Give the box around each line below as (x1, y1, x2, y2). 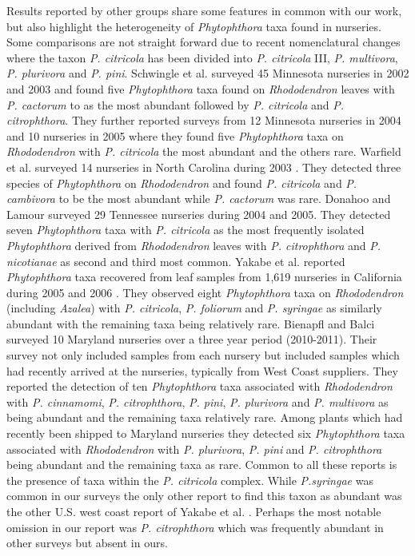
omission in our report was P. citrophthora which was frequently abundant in (6, 518, 384, 535)
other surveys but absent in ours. (6, 534, 168, 551)
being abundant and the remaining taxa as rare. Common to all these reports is (6, 456, 397, 473)
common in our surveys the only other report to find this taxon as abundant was (6, 487, 402, 504)
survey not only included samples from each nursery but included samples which (6, 347, 400, 363)
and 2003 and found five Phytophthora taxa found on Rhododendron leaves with (6, 80, 395, 97)
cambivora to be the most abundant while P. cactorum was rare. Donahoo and (6, 190, 391, 207)
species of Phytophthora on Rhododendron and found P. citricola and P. (6, 174, 357, 191)
